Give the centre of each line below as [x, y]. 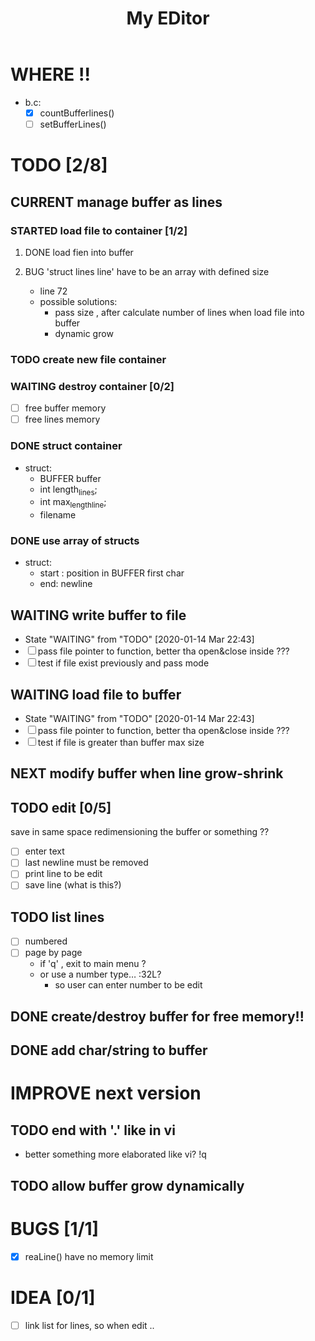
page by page [53, 953]
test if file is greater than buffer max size [121, 743]
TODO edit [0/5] [61, 807]
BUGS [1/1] [55, 1228]
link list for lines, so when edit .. [89, 1325]
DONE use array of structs [75, 541]
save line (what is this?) [73, 885]
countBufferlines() [77, 113]
